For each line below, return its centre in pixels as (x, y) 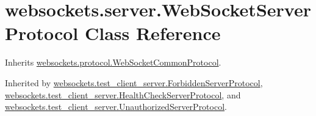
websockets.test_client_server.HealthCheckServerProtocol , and (123, 94)
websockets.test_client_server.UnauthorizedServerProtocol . (116, 107)
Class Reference (153, 33)
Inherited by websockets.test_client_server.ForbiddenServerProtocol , (134, 82)
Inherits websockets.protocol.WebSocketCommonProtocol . (113, 62)
